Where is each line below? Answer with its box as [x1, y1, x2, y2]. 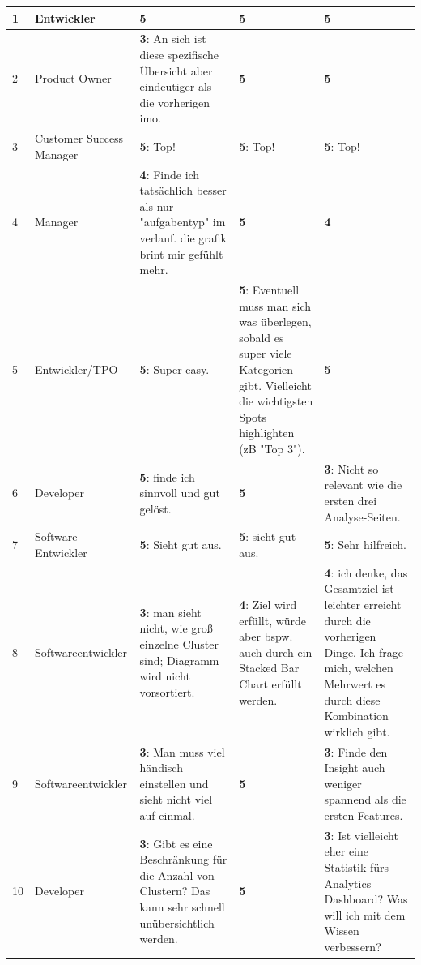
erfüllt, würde [239, 611, 307, 628]
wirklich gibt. [324, 723, 390, 740]
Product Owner [35, 70, 112, 87]
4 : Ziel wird [239, 596, 297, 613]
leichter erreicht [324, 596, 402, 613]
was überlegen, [239, 313, 312, 330]
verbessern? [324, 938, 381, 954]
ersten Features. [324, 807, 403, 823]
